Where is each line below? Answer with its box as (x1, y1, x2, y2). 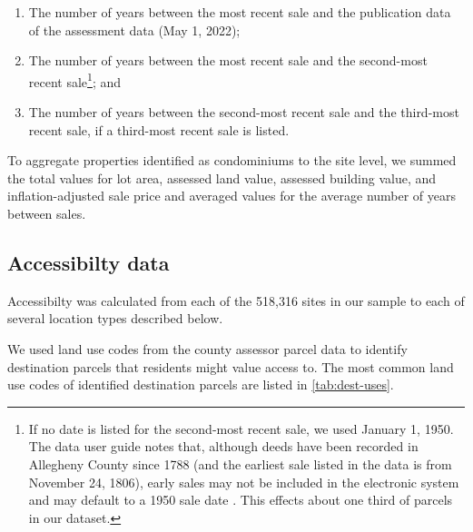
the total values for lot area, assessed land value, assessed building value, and (7, 168, 437, 187)
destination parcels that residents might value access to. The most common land (7, 357, 454, 376)
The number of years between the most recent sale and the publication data (28, 3, 451, 21)
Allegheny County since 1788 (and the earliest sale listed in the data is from (28, 454, 452, 473)
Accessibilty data (7, 248, 170, 276)
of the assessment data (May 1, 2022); (28, 20, 241, 39)
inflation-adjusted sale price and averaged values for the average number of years (7, 186, 457, 205)
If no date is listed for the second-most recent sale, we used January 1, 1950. (28, 419, 454, 438)
